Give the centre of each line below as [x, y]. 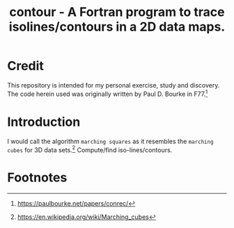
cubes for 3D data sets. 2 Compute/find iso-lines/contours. [90, 149]
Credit [25, 66]
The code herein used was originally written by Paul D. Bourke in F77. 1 [108, 93]
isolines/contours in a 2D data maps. [117, 27]
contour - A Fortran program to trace [117, 12]
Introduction [44, 122]
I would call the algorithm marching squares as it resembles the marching [110, 141]
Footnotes [37, 178]
